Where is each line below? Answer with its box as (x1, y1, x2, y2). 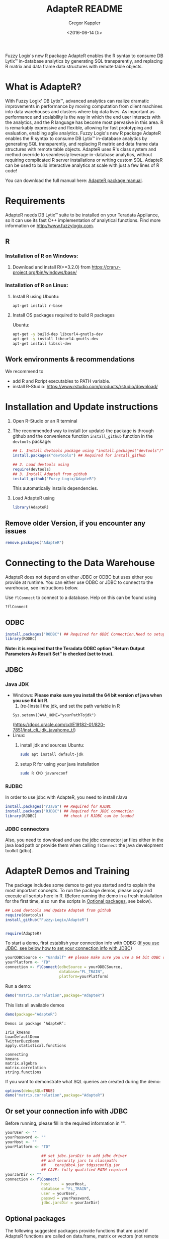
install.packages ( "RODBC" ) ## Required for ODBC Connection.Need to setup (5, 631, 165, 637)
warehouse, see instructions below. (5, 584, 79, 590)
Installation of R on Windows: (5, 252, 78, 259)
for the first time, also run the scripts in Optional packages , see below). (5, 898, 152, 904)
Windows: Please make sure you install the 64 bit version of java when (12, 692, 162, 698)
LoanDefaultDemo (5, 1034, 39, 1039)
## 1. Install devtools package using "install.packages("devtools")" (12, 448, 164, 453)
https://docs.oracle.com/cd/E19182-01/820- (14, 721, 106, 728)
